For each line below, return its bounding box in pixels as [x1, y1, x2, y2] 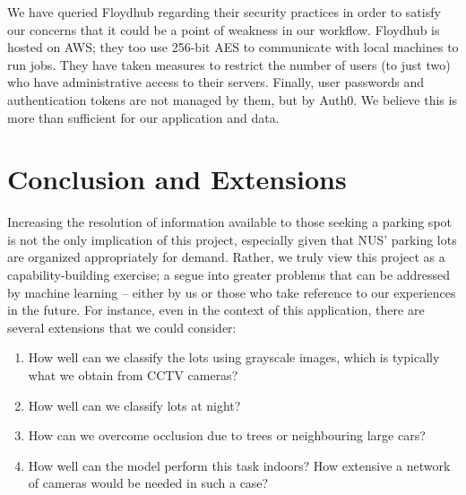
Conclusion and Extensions [7, 161, 347, 197]
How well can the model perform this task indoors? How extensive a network [28, 456, 451, 474]
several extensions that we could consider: [7, 317, 237, 336]
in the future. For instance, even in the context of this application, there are [7, 300, 425, 319]
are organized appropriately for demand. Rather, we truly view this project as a [7, 247, 445, 266]
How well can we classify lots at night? [28, 395, 241, 414]
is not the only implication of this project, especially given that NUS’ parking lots [7, 230, 457, 248]
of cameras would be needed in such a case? [28, 473, 269, 492]
